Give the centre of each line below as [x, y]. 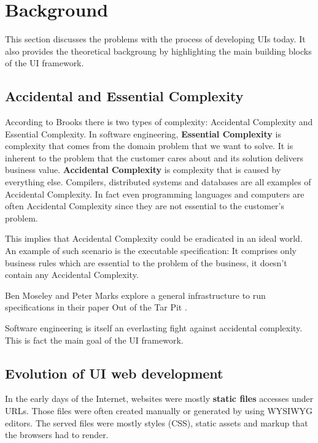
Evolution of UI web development [114, 373]
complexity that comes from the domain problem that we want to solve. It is [149, 146]
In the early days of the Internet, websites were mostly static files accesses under [159, 399]
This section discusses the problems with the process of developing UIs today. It [155, 39]
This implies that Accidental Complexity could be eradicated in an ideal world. [154, 238]
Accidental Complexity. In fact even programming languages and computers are [155, 194]
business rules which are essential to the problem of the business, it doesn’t [146, 262]
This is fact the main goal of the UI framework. [94, 340]
